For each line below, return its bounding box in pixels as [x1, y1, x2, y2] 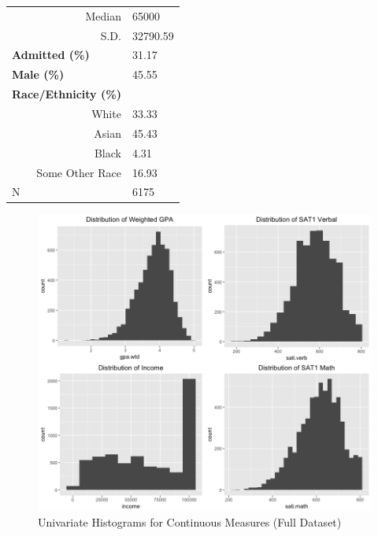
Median [85, 7, 121, 24]
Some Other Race [36, 164, 121, 180]
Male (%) [12, 66, 65, 83]
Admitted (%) [12, 46, 90, 63]
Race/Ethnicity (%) [12, 86, 121, 102]
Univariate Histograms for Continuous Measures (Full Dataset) [38, 513, 342, 530]
